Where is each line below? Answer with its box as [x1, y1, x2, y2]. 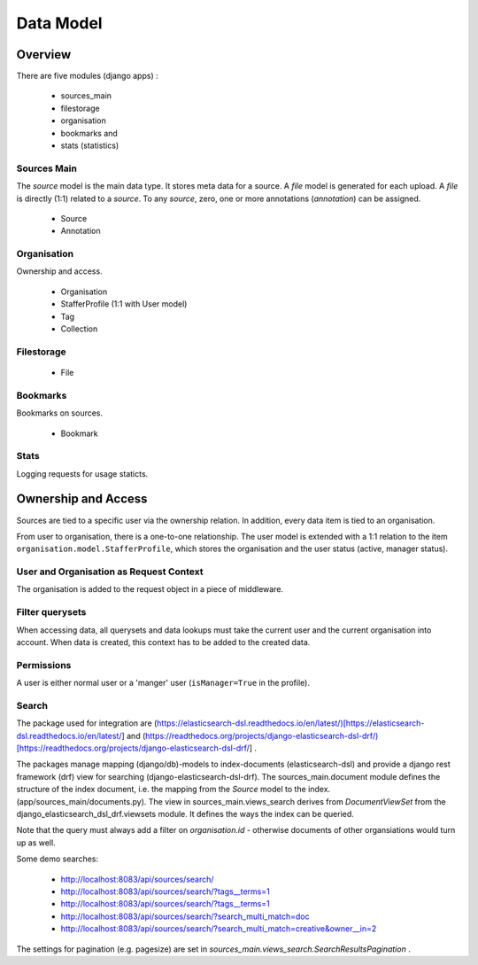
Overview [16, 47, 72, 62]
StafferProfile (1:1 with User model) [60, 299, 188, 309]
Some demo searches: [16, 853, 99, 864]
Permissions [16, 658, 72, 671]
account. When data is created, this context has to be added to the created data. [16, 637, 311, 648]
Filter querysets [16, 606, 87, 619]
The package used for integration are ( [16, 718, 158, 728]
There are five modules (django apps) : [16, 71, 158, 82]
